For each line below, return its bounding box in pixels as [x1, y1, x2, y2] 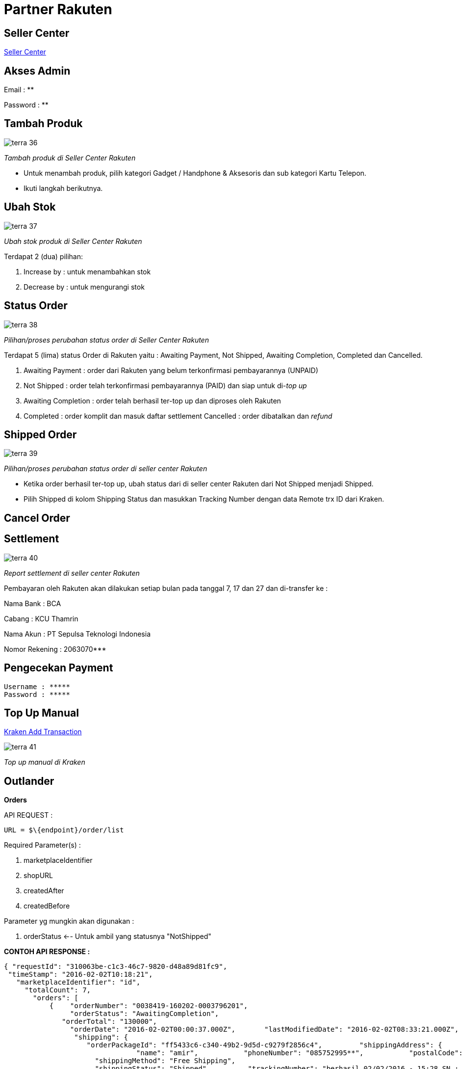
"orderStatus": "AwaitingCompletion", [70, 1010, 219, 1018]
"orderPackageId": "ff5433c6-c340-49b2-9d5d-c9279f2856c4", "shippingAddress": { [86, 1041, 442, 1049]
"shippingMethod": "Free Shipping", [95, 1057, 236, 1065]
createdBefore [24, 902, 70, 910]
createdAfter [24, 886, 64, 895]
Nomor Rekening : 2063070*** [4, 644, 106, 653]
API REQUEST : [4, 811, 53, 820]
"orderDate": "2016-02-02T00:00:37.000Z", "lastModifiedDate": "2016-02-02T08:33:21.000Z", [70, 1025, 459, 1034]
